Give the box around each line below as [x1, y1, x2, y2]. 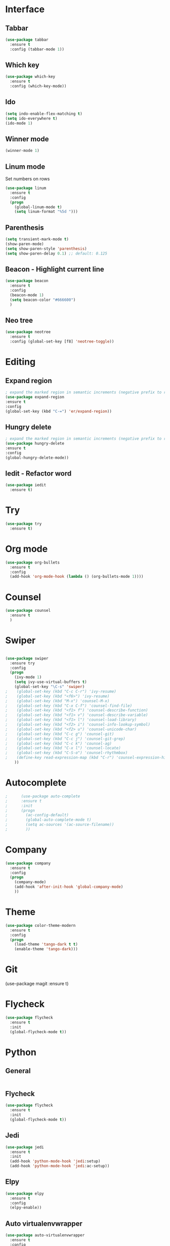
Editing [5, 356, 36, 368]
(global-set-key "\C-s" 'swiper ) [14, 684, 85, 690]
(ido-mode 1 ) [5, 120, 33, 126]
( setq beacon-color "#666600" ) [10, 297, 76, 302]
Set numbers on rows [5, 176, 50, 181]
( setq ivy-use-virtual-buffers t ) [14, 679, 87, 684]
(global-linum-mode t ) [14, 204, 62, 209]
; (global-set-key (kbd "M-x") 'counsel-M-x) [5, 698, 110, 703]
